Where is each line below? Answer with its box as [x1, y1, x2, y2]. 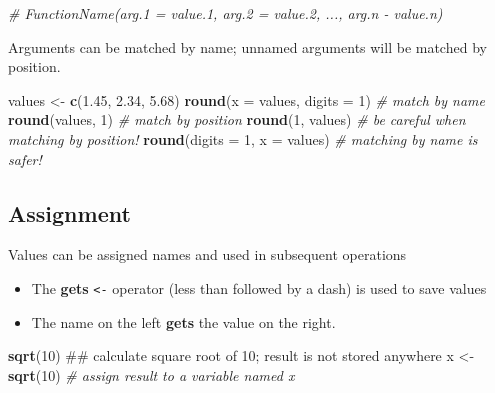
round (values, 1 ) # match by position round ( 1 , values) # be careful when [8, 109, 466, 130]
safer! [8, 148, 42, 169]
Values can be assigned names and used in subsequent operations [8, 244, 407, 265]
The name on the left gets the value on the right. [31, 311, 336, 332]
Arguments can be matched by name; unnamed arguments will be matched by [8, 36, 487, 57]
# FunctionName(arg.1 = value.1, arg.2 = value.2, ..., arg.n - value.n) [8, 3, 443, 23]
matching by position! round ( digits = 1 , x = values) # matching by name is [8, 128, 478, 149]
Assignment [8, 197, 131, 228]
